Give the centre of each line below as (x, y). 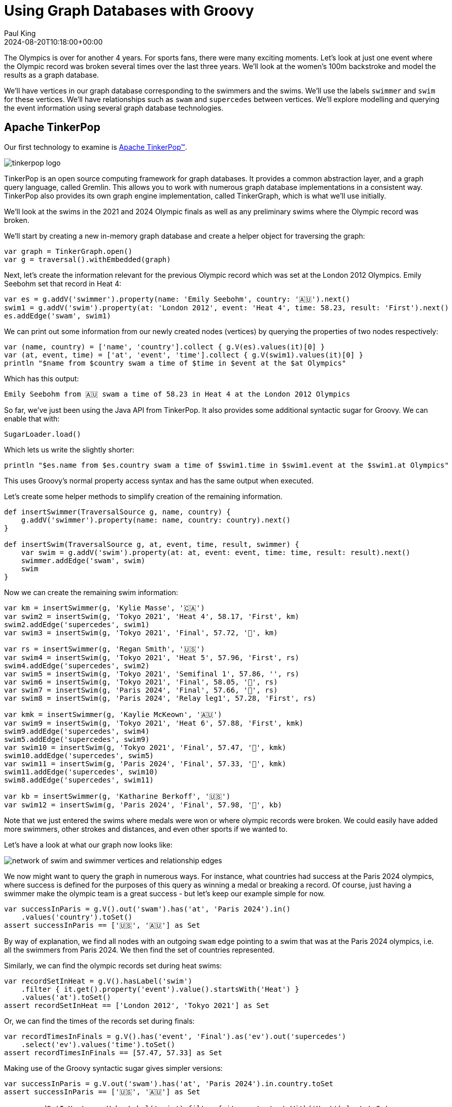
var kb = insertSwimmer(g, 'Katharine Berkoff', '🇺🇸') (117, 796)
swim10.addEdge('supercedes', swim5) (79, 755)
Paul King (20, 33)
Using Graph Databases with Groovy (129, 11)
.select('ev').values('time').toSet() (98, 1044)
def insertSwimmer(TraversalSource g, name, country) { (117, 512)
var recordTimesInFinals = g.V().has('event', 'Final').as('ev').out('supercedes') (175, 1036)
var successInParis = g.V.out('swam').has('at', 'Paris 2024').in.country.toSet (169, 1083)
